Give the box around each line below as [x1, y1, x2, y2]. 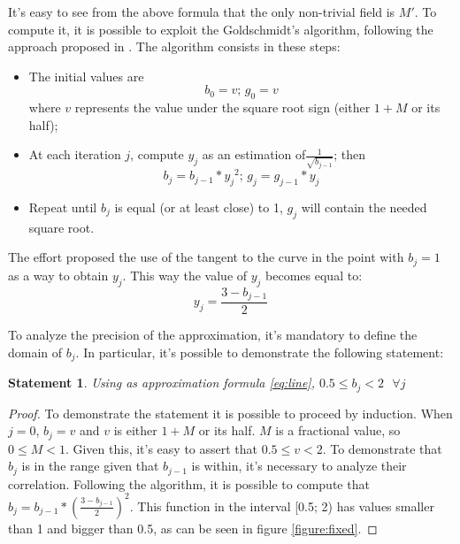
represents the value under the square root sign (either [74, 98, 371, 117]
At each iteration [28, 145, 121, 164]
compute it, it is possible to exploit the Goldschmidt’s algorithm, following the [8, 19, 433, 38]
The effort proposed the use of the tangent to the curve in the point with [8, 248, 404, 266]
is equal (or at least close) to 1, [114, 197, 283, 216]
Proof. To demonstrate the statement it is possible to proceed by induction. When [8, 403, 453, 422]
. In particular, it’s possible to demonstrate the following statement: [75, 342, 444, 361]
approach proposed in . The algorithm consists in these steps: [8, 37, 341, 56]
